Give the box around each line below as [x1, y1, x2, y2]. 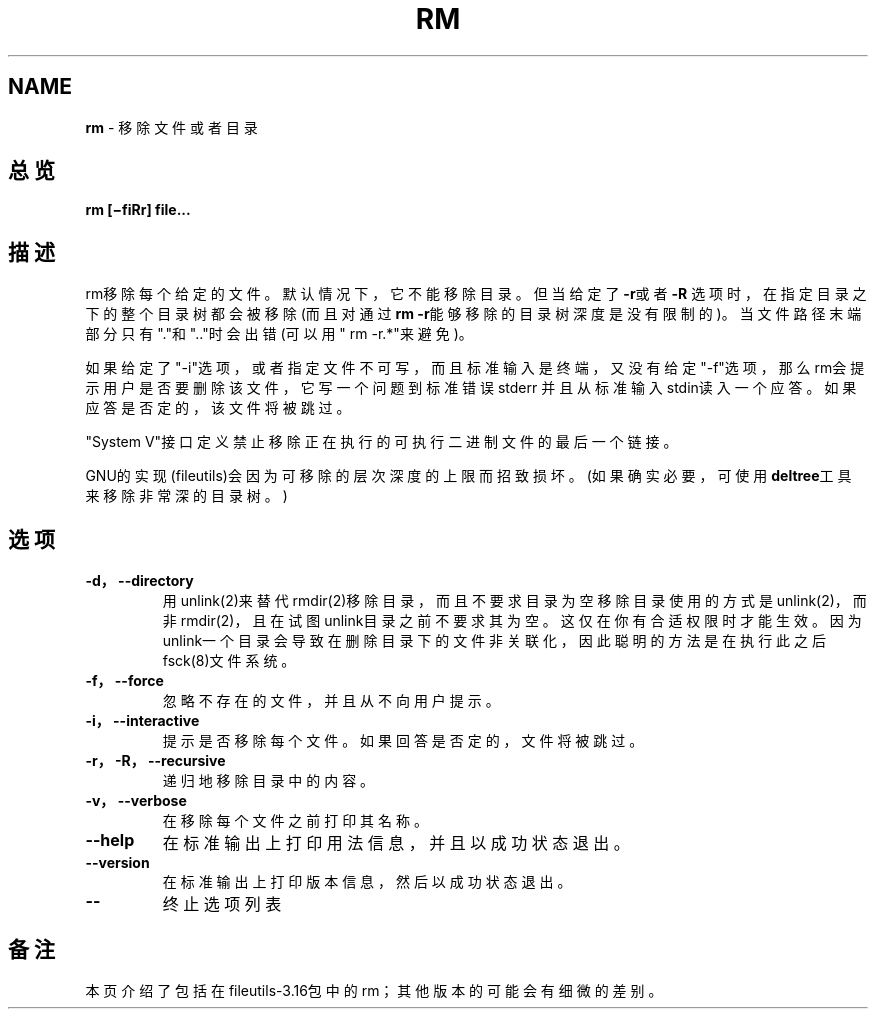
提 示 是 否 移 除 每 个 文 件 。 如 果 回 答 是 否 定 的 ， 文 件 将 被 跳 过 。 [162, 732, 644, 750]
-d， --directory [85, 572, 194, 590]
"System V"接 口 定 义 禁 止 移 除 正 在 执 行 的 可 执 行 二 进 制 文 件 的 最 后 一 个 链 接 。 [85, 433, 678, 451]
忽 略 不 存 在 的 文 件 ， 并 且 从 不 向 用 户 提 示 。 [162, 692, 500, 710]
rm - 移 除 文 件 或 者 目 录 [85, 118, 258, 136]
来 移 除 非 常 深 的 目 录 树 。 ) [85, 487, 288, 505]
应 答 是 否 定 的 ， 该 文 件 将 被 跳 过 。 [85, 399, 351, 417]
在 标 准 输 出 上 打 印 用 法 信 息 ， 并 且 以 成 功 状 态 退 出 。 [162, 833, 630, 854]
